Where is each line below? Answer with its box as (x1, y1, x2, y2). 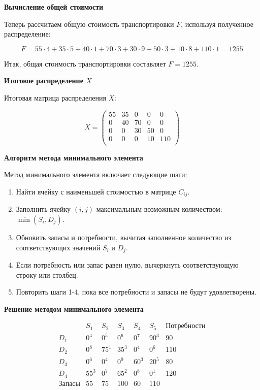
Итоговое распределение (4, 75, 83, 86)
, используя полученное (181, 18, 253, 29)
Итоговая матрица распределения (4, 92, 106, 103)
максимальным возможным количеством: (96, 204, 222, 214)
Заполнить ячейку (16, 204, 71, 214)
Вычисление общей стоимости (4, 2, 104, 12)
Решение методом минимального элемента (4, 303, 144, 314)
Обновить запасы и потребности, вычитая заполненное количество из (16, 232, 231, 243)
